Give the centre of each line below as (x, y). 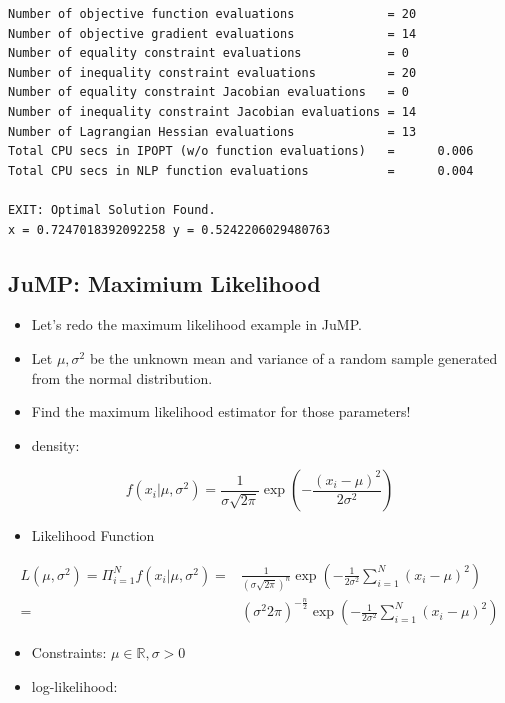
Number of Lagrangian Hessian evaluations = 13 (212, 131)
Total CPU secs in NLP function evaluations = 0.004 (241, 170)
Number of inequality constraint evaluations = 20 (212, 72)
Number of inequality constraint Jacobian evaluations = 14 (212, 111)
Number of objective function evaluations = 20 (212, 14)
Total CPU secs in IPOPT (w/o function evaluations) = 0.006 (241, 151)
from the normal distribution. (122, 377)
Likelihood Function (93, 535)
